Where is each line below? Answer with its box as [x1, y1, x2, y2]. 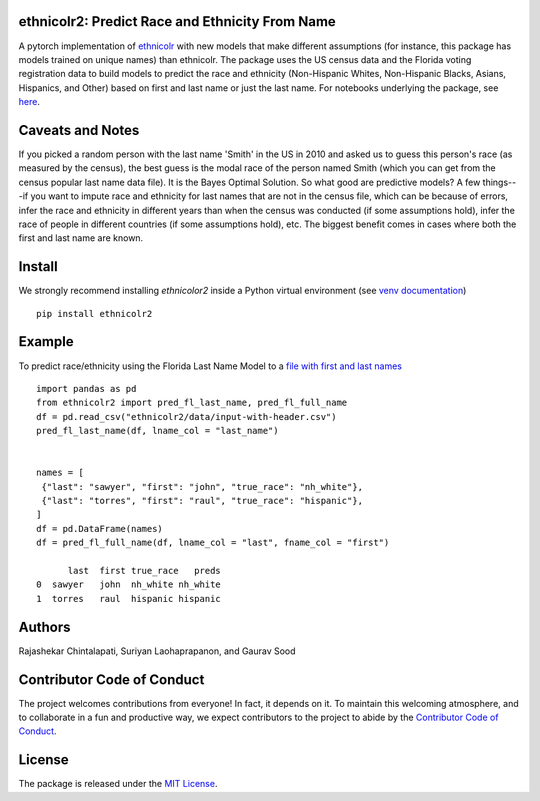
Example [18, 333, 74, 350]
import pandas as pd [36, 383, 137, 394]
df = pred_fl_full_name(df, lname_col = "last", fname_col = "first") [36, 537, 390, 549]
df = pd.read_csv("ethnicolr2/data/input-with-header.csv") [36, 411, 337, 422]
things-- [482, 176, 517, 188]
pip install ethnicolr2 [36, 308, 153, 319]
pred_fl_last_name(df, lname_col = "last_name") [36, 425, 279, 437]
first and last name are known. [18, 232, 144, 244]
